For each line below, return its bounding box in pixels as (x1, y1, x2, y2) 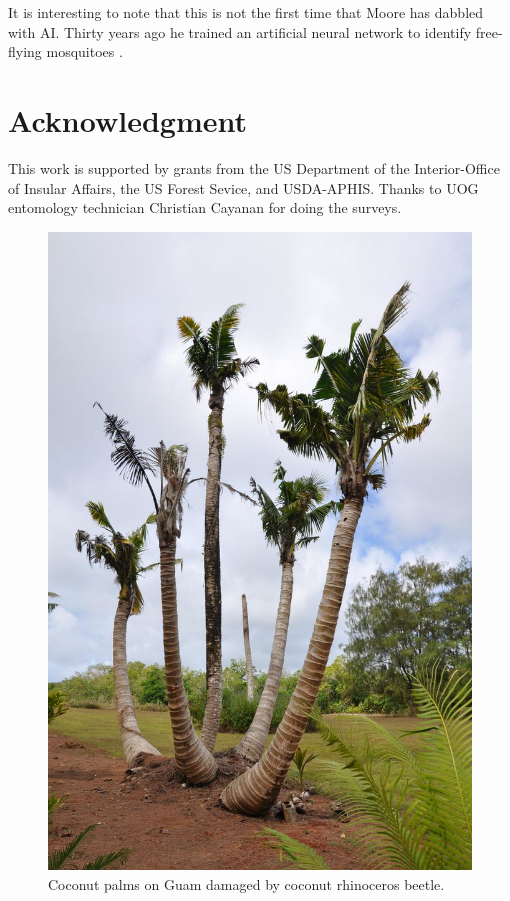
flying (8, 41, 42, 62)
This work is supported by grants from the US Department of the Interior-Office (8, 157, 500, 178)
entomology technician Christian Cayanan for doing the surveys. (8, 197, 402, 218)
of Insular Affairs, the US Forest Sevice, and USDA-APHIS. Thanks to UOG (8, 177, 479, 198)
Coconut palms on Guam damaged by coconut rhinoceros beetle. (48, 873, 445, 894)
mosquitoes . (46, 41, 123, 62)
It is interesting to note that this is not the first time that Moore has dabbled (8, 2, 484, 22)
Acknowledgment (8, 99, 247, 140)
